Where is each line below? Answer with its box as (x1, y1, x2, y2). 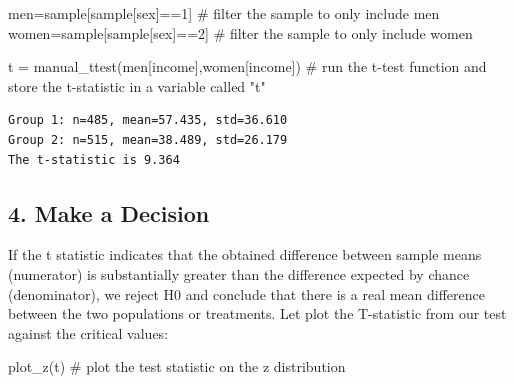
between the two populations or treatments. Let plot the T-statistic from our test (8, 303, 507, 324)
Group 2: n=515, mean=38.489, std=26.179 (8, 132, 288, 147)
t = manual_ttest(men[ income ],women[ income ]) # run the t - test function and (8, 56, 487, 77)
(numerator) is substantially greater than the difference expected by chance (8, 263, 470, 284)
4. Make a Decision (8, 197, 210, 228)
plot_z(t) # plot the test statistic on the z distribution (8, 356, 346, 377)
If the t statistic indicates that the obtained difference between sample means (8, 244, 482, 265)
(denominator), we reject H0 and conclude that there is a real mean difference (8, 283, 486, 304)
